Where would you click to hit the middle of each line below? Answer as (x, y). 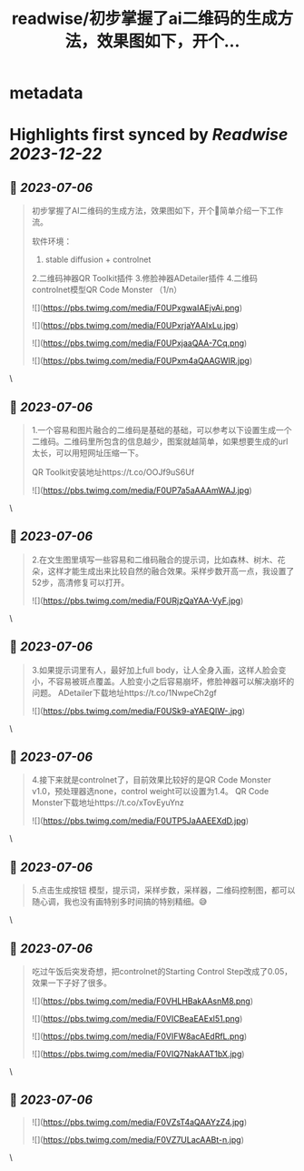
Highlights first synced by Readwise (149, 135)
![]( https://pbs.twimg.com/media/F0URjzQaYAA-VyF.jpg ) (137, 601)
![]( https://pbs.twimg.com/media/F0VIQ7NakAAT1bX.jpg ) (138, 1054)
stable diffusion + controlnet (98, 259)
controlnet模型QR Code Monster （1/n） (107, 290)
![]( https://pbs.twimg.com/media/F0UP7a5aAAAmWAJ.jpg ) (142, 490)
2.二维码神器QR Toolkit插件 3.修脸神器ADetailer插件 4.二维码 (145, 278)
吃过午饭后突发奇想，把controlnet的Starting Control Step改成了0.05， (162, 972)
